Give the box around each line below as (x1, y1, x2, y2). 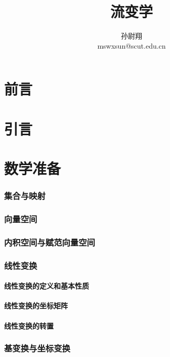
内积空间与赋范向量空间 (4, 235, 95, 248)
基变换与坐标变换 (4, 342, 70, 354)
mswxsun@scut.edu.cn (97, 40, 166, 51)
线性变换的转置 (4, 320, 54, 331)
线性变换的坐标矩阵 (4, 300, 68, 311)
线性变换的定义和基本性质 (4, 281, 89, 291)
